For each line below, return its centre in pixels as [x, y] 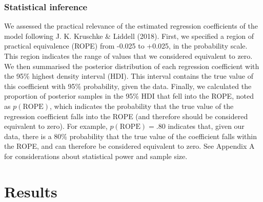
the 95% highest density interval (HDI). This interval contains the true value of [129, 76]
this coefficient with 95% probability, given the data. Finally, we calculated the [128, 86]
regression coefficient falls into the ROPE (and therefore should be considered [126, 116]
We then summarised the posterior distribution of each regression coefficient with [132, 66]
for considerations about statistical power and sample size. [96, 156]
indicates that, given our [206, 126]
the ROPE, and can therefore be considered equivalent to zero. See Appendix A [129, 146]
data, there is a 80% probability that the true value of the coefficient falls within [130, 136]
